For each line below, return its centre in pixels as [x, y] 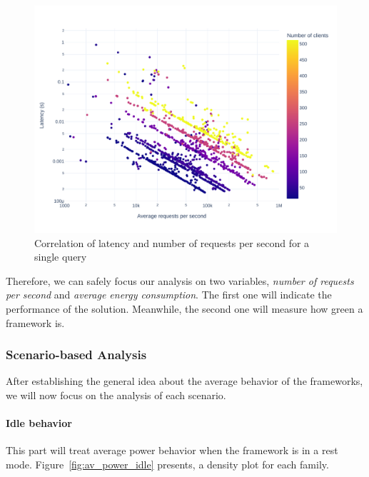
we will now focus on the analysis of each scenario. [116, 395]
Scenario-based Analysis [76, 355]
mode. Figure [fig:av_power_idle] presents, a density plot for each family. [167, 464]
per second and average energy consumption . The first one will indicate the [169, 295]
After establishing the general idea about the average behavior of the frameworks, [184, 381]
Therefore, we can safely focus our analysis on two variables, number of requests [180, 280]
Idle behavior [39, 423]
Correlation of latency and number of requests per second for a [172, 242]
